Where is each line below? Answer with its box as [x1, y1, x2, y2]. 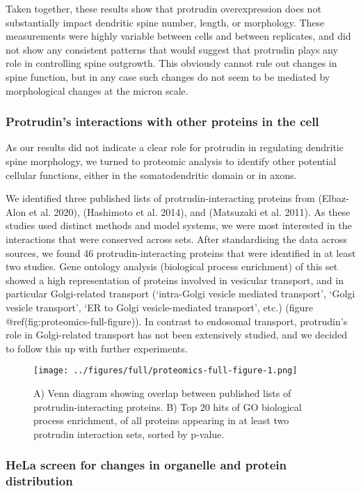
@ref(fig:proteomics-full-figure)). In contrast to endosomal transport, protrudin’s [6, 313, 348, 328]
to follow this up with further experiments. [6, 341, 188, 355]
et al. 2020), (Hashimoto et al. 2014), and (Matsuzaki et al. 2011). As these [29, 204, 351, 219]
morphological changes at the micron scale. [6, 83, 188, 98]
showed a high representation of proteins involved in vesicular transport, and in [6, 272, 344, 287]
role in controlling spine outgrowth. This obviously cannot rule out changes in [6, 56, 337, 70]
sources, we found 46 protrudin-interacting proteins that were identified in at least [6, 245, 356, 260]
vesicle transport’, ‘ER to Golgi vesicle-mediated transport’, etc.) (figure [6, 299, 313, 314]
